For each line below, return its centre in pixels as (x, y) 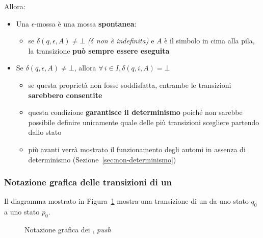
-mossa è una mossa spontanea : (85, 23)
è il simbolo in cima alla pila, (209, 41)
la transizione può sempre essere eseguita (99, 50)
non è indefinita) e (125, 41)
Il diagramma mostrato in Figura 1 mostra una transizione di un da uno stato (126, 201)
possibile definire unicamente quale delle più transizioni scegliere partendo (144, 122)
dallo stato (45, 132)
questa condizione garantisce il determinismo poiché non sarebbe (135, 112)
